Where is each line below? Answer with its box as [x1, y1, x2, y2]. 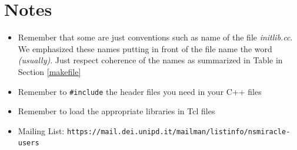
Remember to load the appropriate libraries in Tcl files [18, 105, 215, 117]
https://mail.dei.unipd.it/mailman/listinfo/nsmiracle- [66, 127, 291, 136]
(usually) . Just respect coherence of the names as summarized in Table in [18, 54, 283, 66]
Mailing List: [18, 124, 65, 137]
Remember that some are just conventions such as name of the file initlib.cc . [18, 31, 293, 43]
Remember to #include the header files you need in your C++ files [18, 85, 262, 97]
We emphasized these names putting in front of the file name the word [18, 42, 272, 54]
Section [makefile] [18, 65, 81, 77]
